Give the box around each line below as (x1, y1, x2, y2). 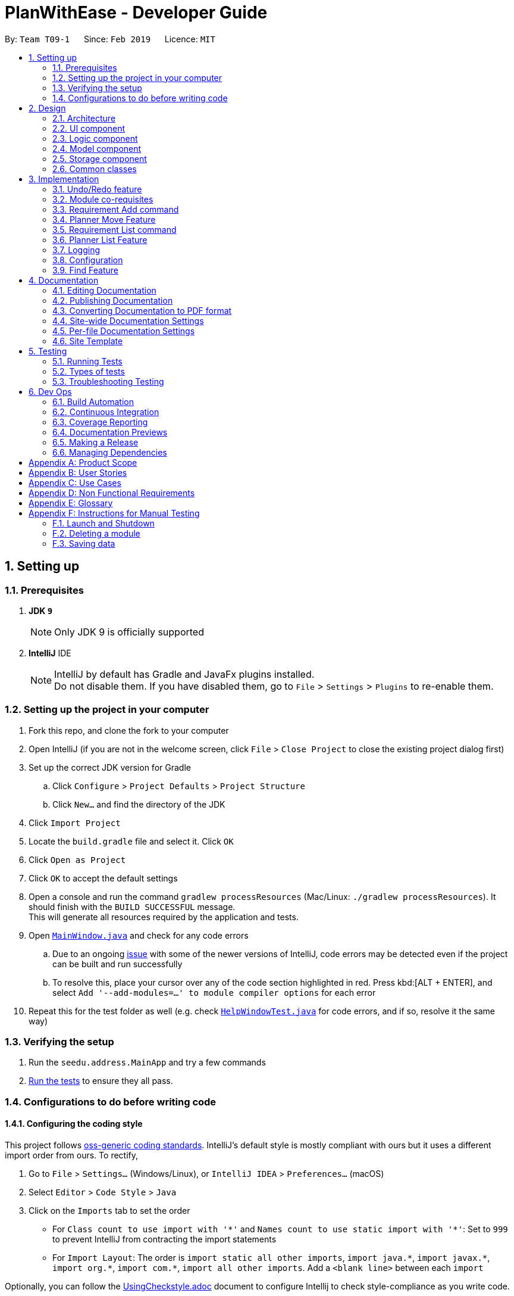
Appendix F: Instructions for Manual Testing (29, 507, 200, 518)
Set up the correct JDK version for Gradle (29, 762, 191, 772)
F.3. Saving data (52, 538, 115, 549)
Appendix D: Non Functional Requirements (29, 487, 195, 498)
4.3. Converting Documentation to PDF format (52, 305, 232, 316)
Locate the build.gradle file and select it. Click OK (29, 836, 234, 846)
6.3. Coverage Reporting (52, 416, 148, 427)
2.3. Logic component (52, 133, 138, 144)
